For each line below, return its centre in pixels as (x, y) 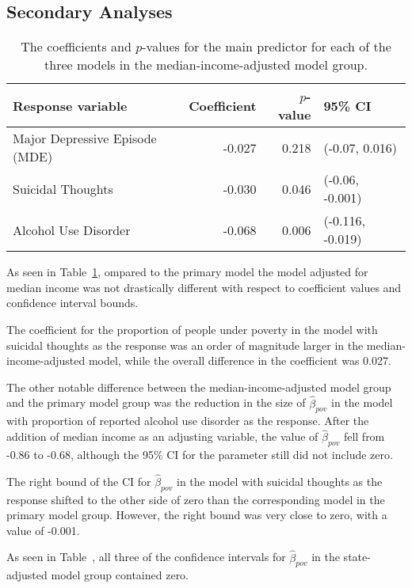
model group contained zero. (120, 575)
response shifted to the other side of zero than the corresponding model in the (196, 499)
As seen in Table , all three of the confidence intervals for (146, 557)
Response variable (70, 105)
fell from (364, 436)
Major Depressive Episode (85, 138)
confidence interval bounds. (72, 303)
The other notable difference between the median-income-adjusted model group (199, 387)
